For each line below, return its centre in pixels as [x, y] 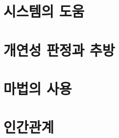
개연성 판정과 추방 [59, 50]
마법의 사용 [38, 88]
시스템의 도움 [44, 11]
